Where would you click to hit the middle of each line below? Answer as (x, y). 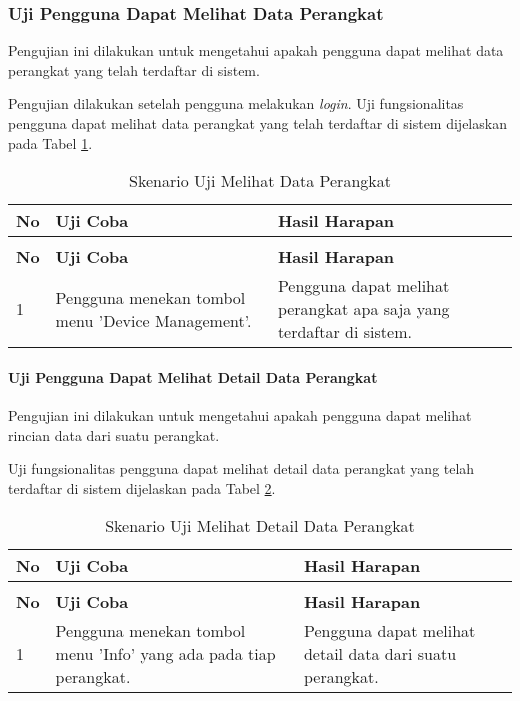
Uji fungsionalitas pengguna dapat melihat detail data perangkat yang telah (241, 468)
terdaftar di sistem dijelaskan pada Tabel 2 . (142, 487)
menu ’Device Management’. (153, 320)
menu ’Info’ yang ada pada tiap (165, 654)
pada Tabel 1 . (50, 142)
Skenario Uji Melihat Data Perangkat (260, 181)
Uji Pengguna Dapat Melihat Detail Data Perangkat (193, 376)
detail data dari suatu (380, 654)
